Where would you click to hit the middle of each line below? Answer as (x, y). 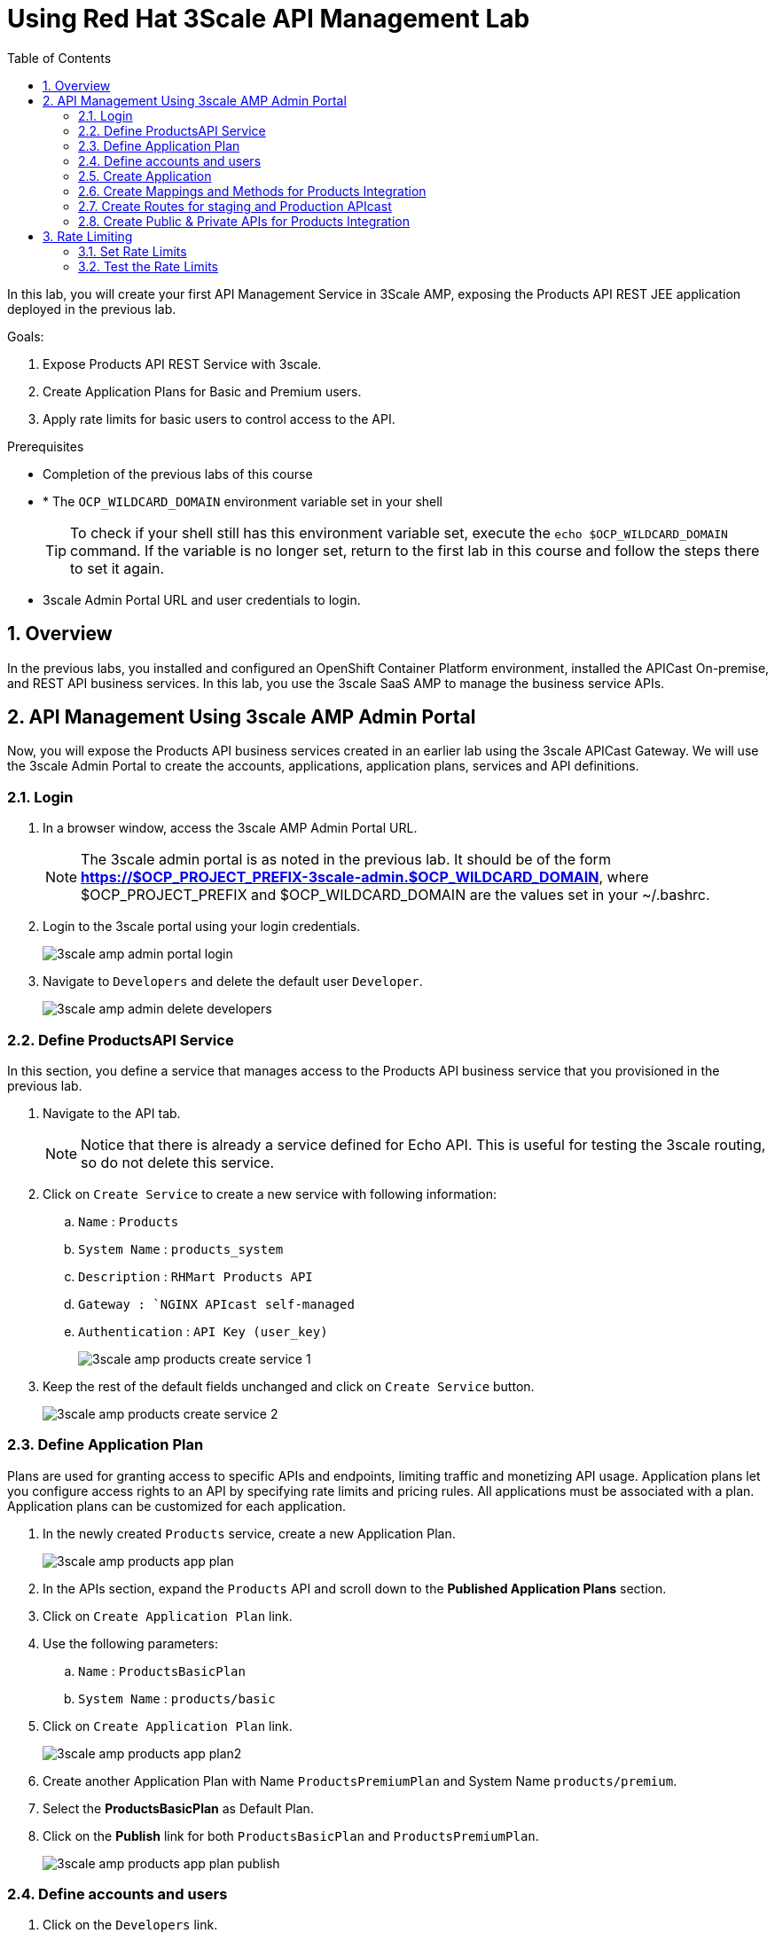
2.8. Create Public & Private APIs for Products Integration (244, 221)
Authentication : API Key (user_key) (203, 1331)
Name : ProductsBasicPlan (162, 1671)
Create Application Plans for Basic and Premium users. (202, 391)
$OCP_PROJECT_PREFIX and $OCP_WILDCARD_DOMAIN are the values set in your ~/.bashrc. (395, 895)
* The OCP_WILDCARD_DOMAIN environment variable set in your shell (243, 501)
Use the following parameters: (131, 1643)
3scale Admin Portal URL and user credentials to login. (202, 599)
